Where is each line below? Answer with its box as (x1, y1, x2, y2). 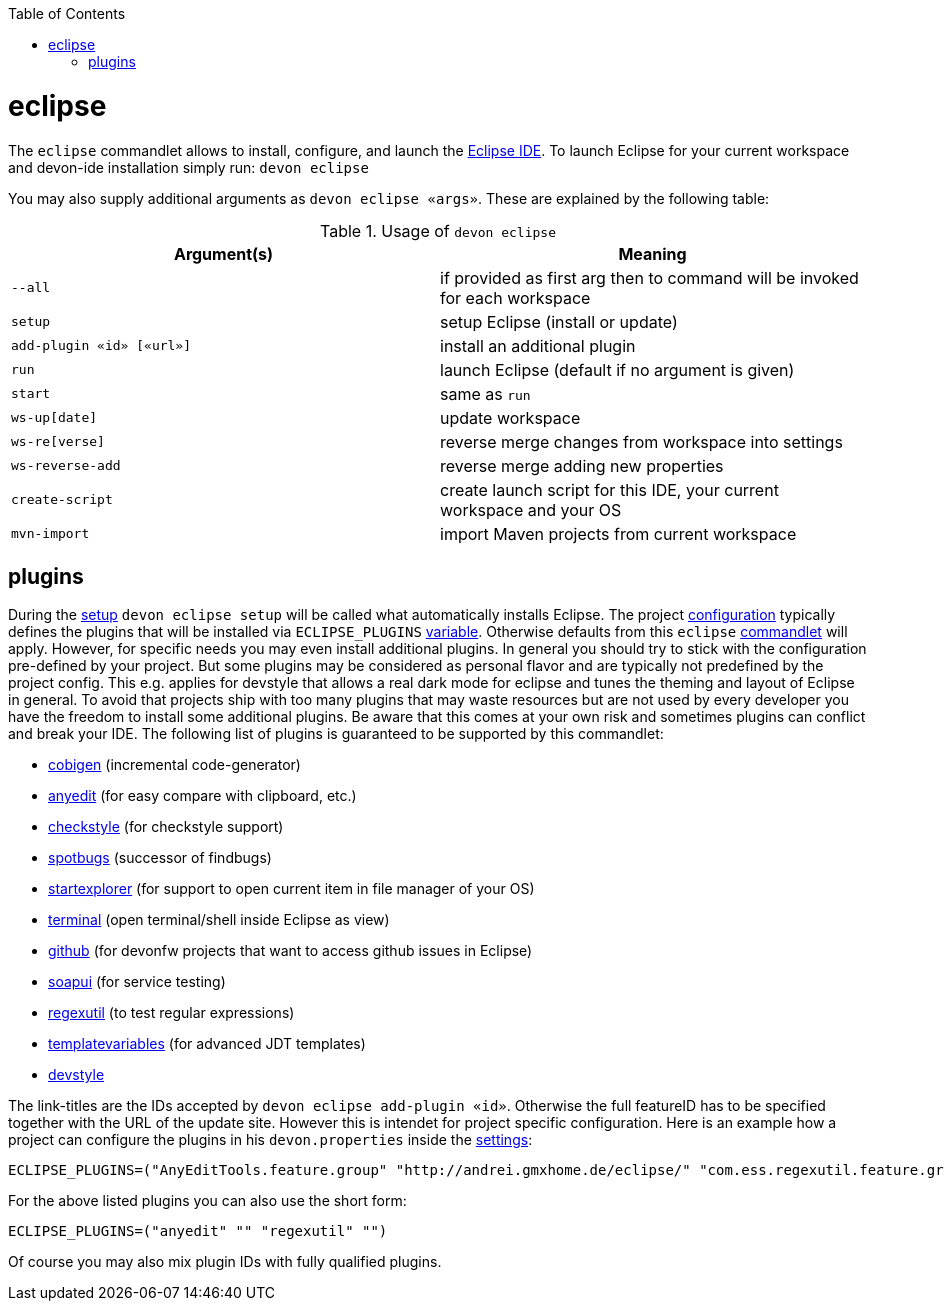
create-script (11, 492, 113, 507)
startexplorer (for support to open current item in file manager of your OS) (48, 880, 535, 898)
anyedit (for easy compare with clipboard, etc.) (48, 787, 357, 805)
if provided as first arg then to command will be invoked (440, 267, 859, 288)
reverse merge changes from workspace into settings (440, 431, 843, 452)
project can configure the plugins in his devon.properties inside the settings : (8, 1131, 533, 1149)
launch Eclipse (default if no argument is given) (440, 359, 795, 380)
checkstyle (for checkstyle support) (48, 818, 284, 836)
